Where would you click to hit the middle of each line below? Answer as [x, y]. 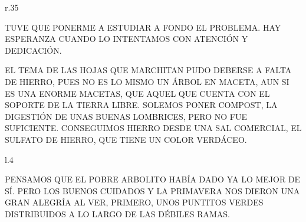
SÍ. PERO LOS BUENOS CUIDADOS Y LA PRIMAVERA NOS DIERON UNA [152, 190]
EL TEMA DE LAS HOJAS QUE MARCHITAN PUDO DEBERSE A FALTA [148, 70]
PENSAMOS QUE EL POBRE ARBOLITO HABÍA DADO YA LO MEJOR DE [153, 179]
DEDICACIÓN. [33, 50]
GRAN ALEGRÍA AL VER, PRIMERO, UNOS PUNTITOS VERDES [134, 202]
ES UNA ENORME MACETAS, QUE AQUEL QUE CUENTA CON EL [137, 93]
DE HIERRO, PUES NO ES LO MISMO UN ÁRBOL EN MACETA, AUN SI [147, 81]
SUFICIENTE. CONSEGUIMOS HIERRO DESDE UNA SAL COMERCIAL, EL [153, 128]
